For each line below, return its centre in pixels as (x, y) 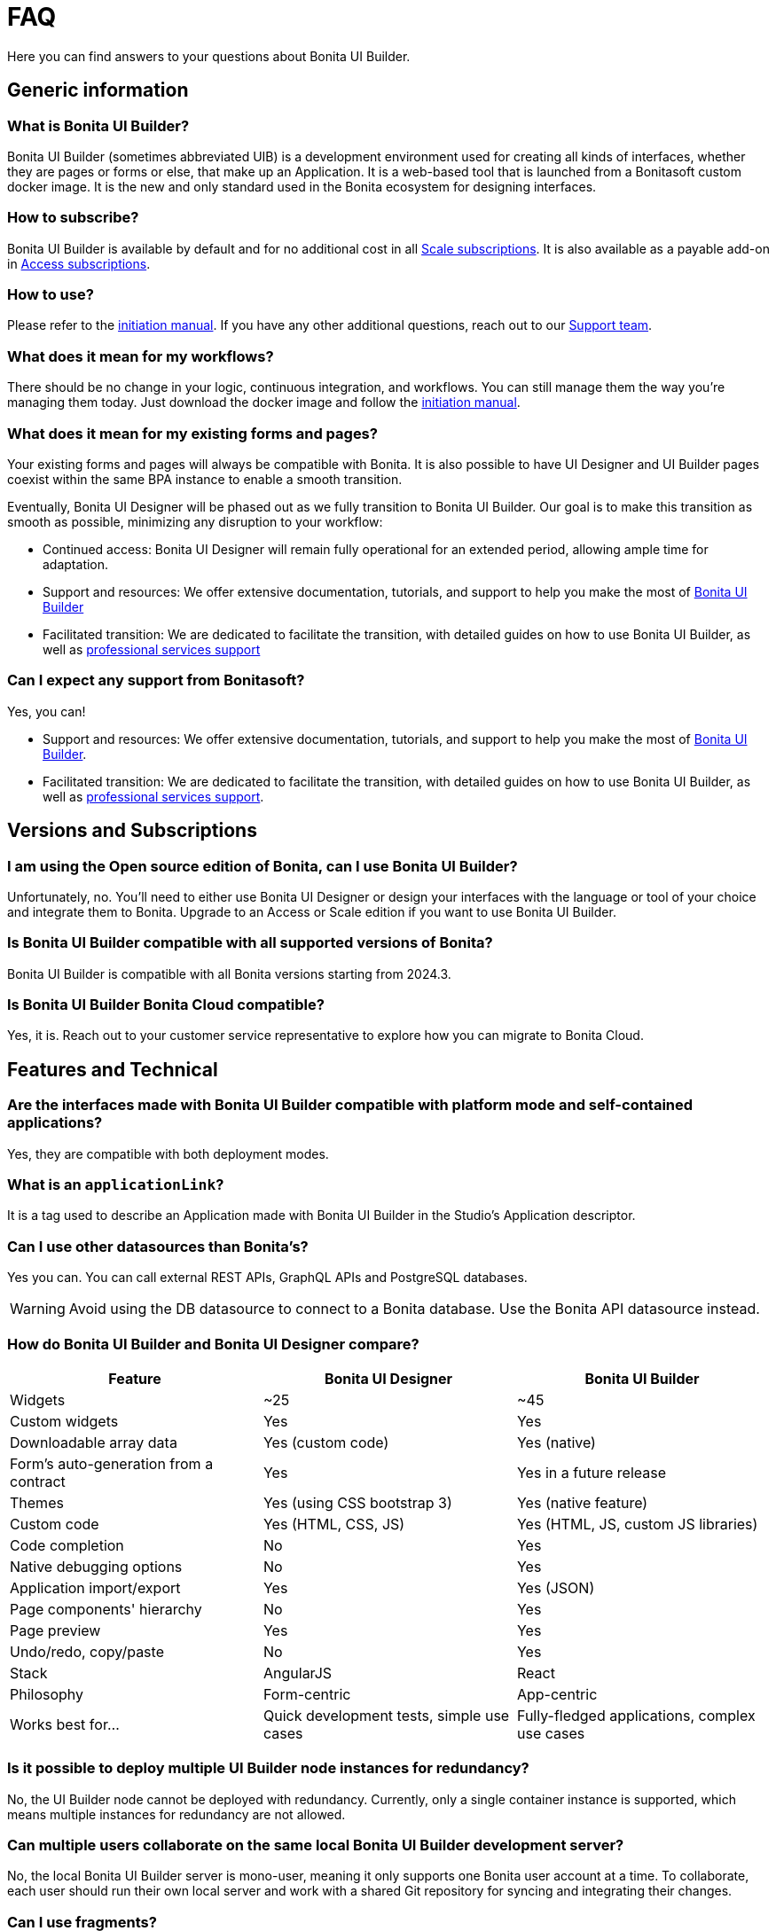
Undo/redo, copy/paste (87, 1651)
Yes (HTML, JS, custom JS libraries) (637, 1524)
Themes (37, 1502)
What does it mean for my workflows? (141, 356)
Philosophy (47, 1694)
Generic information (98, 90)
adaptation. (76, 564)
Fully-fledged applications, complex (636, 1715)
